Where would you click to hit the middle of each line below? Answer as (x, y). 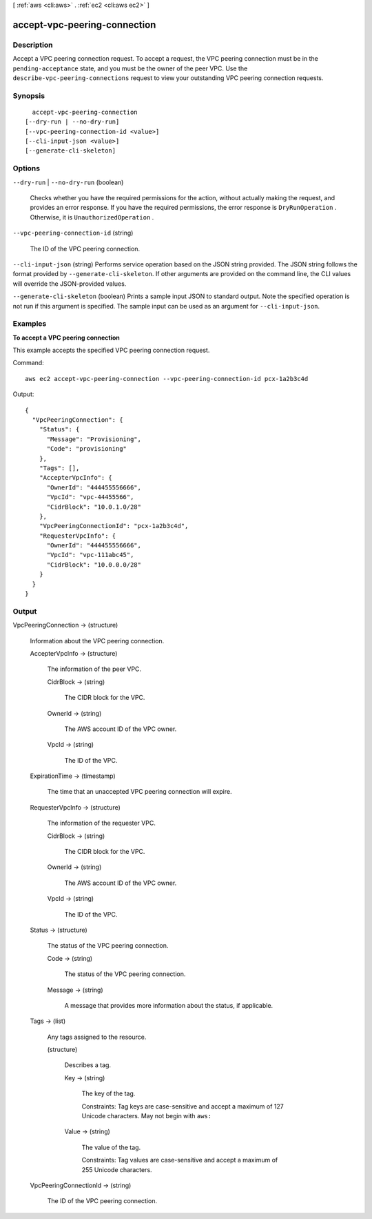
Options (27, 168)
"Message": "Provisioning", (94, 439)
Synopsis (29, 95)
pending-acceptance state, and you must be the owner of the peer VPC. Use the (130, 68)
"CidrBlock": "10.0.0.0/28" (94, 565)
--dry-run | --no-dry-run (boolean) (68, 182)
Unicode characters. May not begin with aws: (147, 1116)
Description (33, 45)
